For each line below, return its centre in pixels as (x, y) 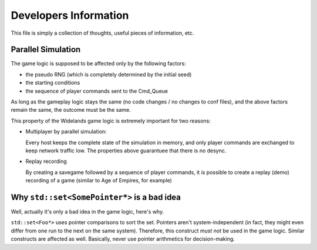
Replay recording (46, 161)
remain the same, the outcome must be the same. (71, 110)
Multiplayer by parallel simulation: (66, 132)
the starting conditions (53, 83)
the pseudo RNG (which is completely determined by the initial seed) (109, 74)
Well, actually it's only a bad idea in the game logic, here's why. (87, 212)
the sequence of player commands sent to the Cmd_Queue (97, 91)
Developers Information (70, 15)
